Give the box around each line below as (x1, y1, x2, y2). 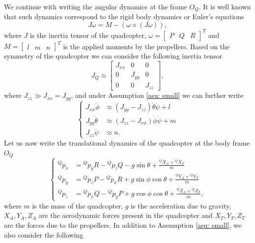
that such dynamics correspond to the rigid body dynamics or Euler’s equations (4, 11, 244, 22)
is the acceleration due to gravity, (131, 200, 231, 211)
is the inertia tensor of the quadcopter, (29, 30, 146, 40)
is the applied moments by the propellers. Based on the (63, 41, 230, 51)
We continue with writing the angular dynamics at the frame (4, 1, 187, 11)
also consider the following (4, 229, 84, 240)
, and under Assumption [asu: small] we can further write (71, 90, 244, 100)
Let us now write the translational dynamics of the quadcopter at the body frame (4, 137, 250, 148)
